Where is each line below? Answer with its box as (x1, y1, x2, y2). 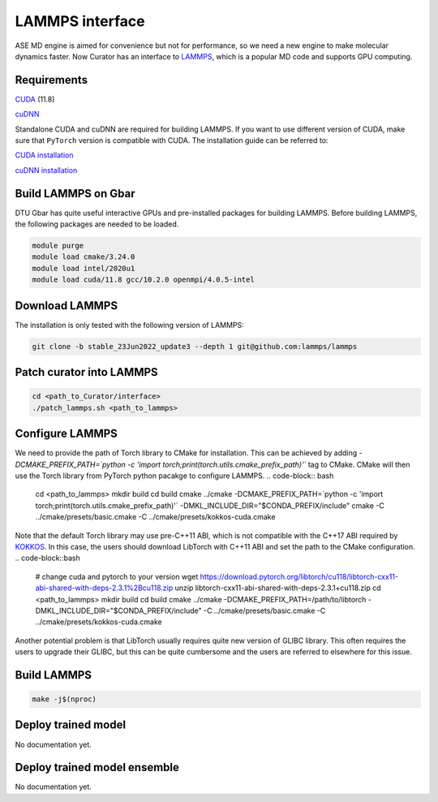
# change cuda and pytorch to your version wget (35, 571, 199, 581)
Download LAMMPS (15, 299, 118, 313)
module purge (32, 241, 84, 251)
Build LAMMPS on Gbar (15, 187, 135, 200)
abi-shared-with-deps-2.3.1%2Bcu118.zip (35, 583, 174, 593)
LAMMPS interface (15, 12, 145, 30)
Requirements (15, 73, 88, 87)
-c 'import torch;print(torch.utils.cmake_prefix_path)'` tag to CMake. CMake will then (127, 459, 410, 469)
